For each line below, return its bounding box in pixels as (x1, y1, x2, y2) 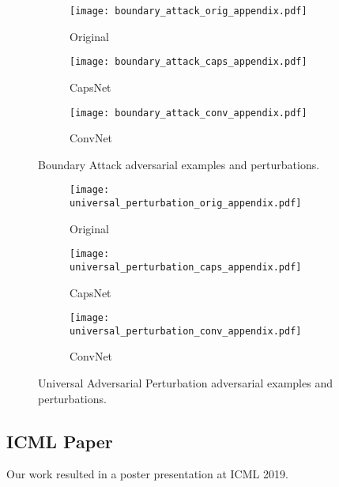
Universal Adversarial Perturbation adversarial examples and (38, 375, 333, 391)
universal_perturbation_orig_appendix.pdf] (70, 198, 302, 209)
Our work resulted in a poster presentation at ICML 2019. (6, 466, 288, 482)
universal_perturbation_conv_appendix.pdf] (70, 325, 302, 337)
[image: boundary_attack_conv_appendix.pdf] (70, 107, 307, 119)
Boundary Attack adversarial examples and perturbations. (38, 156, 320, 172)
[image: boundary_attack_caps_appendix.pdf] (70, 56, 307, 68)
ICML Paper (6, 428, 113, 453)
